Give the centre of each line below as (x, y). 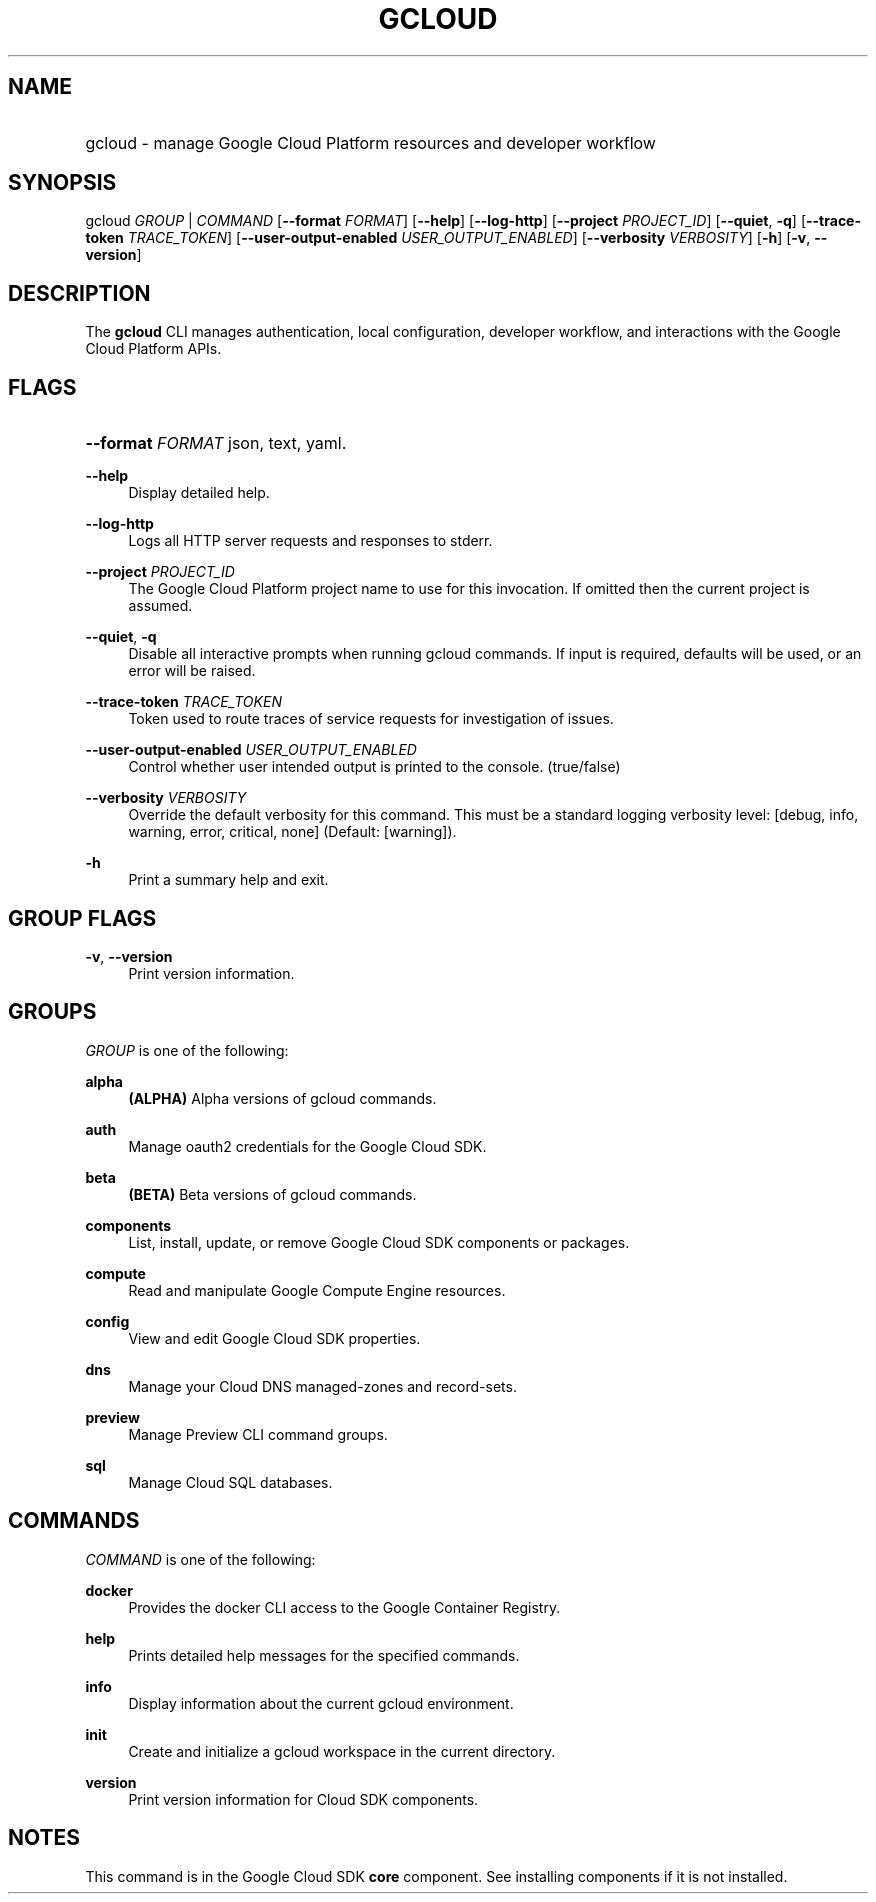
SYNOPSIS (62, 183)
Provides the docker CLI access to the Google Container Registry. (344, 1607)
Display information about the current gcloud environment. (321, 1703)
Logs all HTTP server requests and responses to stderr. (310, 541)
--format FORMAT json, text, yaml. (216, 443)
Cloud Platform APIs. (153, 349)
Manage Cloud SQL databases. (230, 1482)
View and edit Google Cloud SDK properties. (274, 1338)
